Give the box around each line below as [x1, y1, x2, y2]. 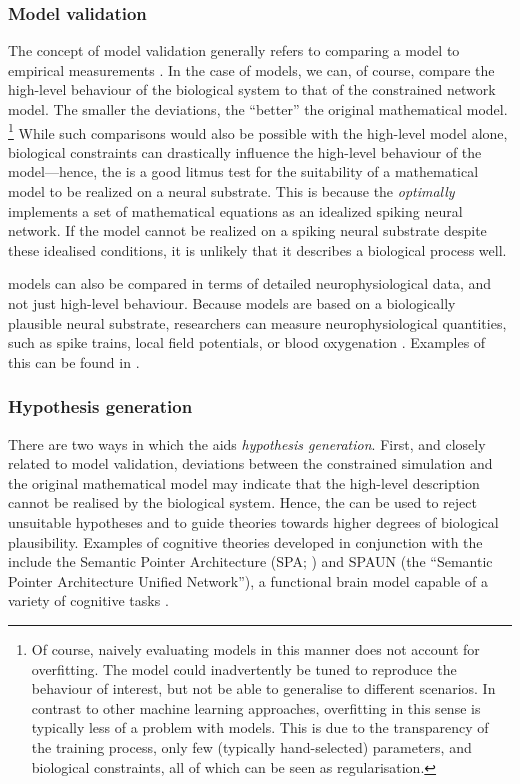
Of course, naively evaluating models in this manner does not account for [31, 638, 480, 659]
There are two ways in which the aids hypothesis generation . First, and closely [8, 433, 486, 454]
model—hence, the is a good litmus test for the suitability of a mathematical [8, 161, 479, 182]
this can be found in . [8, 351, 140, 372]
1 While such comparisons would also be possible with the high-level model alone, [8, 119, 508, 143]
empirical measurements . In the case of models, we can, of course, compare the [8, 59, 495, 80]
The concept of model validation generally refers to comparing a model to [8, 40, 460, 61]
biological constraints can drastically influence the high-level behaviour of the [8, 141, 482, 162]
